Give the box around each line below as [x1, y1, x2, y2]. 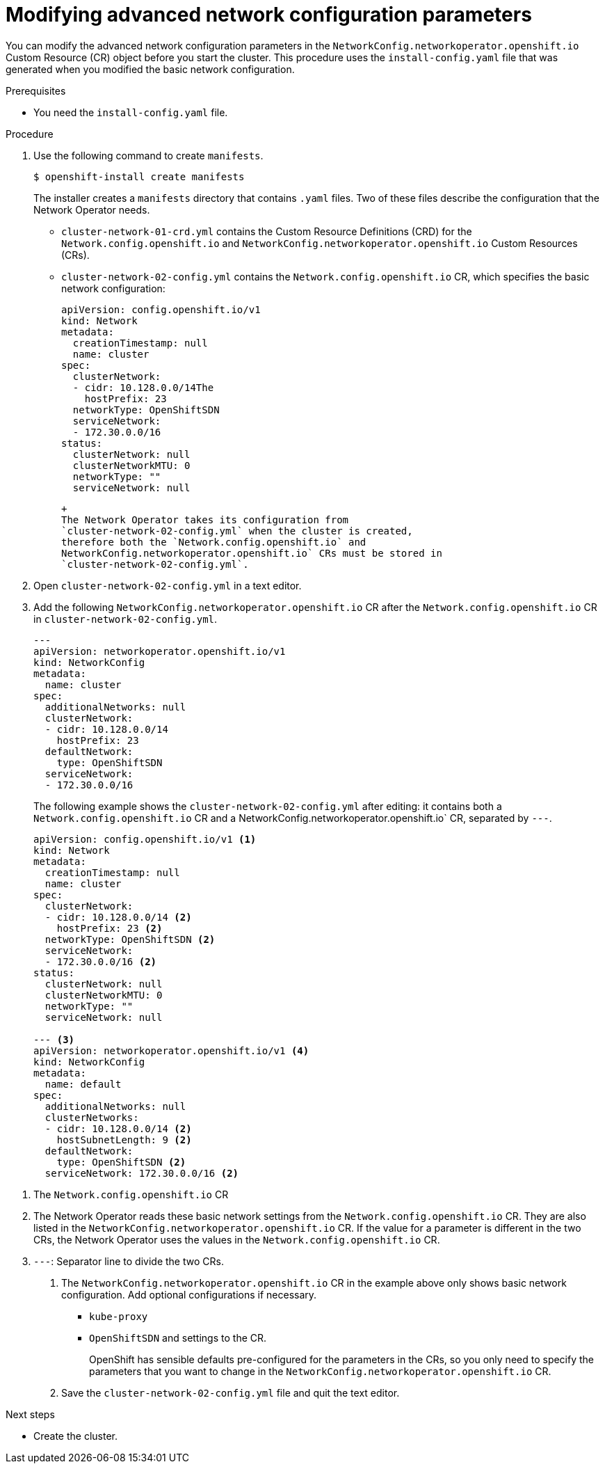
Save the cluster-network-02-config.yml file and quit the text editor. [61, 1386, 400, 1399]
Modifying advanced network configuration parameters [6, 3, 532, 26]
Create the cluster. [33, 1429, 118, 1442]
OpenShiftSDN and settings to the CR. [89, 1331, 267, 1344]
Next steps [6, 1408, 55, 1420]
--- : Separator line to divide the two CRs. [33, 1255, 224, 1267]
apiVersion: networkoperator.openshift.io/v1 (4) [33, 1045, 309, 1056]
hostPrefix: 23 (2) [56, 922, 163, 934]
